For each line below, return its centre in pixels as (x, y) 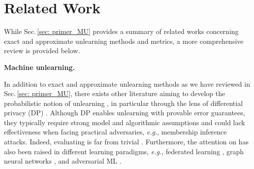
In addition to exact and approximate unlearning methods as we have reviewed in (127, 84)
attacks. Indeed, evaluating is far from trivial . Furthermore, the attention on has (126, 142)
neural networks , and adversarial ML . (63, 161)
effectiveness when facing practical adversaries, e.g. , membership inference (115, 132)
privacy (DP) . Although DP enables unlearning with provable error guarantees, (125, 113)
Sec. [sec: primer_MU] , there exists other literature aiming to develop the (115, 93)
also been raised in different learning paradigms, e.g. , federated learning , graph (124, 151)
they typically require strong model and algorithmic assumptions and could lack (125, 122)
